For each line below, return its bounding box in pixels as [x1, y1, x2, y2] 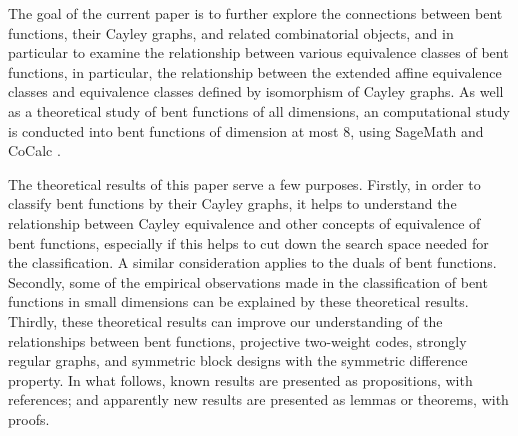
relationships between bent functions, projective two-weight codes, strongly [8, 330, 467, 351]
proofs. [8, 408, 50, 429]
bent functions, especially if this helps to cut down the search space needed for [8, 232, 489, 253]
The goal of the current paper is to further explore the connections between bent [8, 3, 503, 23]
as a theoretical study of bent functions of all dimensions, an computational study [8, 100, 510, 121]
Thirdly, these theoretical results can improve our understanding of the [8, 310, 443, 331]
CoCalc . [8, 140, 61, 161]
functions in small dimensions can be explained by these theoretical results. [8, 291, 469, 312]
